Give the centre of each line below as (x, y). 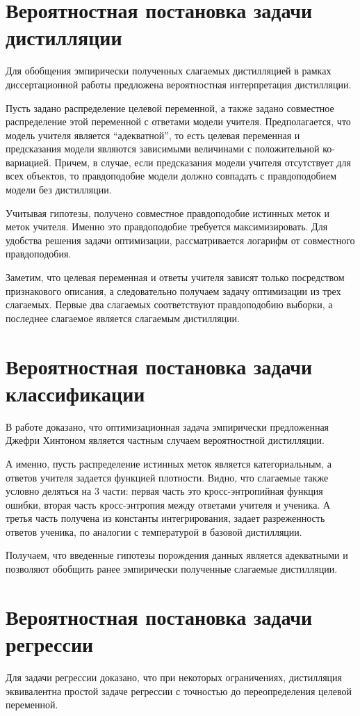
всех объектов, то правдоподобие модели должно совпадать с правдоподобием (171, 176)
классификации (75, 393)
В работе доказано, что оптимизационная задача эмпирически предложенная (167, 426)
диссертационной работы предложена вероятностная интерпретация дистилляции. (179, 84)
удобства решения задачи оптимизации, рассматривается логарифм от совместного (180, 240)
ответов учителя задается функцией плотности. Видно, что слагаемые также (167, 477)
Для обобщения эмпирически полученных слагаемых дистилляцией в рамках (169, 71)
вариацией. (28, 162)
